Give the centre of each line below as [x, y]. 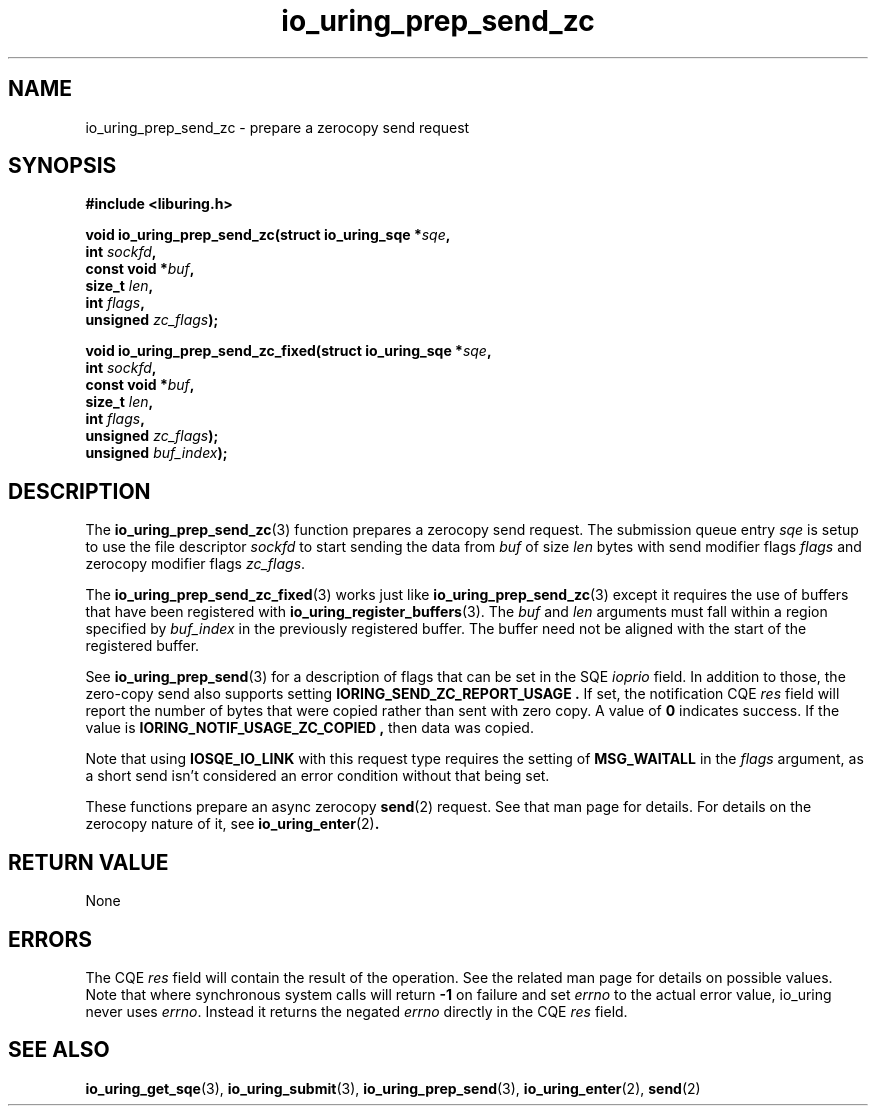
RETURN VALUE [88, 862]
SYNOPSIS [62, 166]
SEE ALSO [59, 1050]
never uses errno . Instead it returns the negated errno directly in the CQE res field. [356, 1011]
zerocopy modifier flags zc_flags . [195, 564]
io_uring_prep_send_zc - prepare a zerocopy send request [277, 127]
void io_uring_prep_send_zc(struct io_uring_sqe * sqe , [268, 235]
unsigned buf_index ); [156, 453]
